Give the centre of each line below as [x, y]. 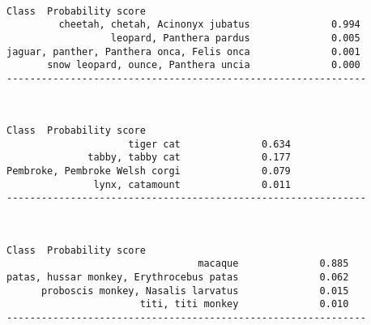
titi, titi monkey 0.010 [244, 304]
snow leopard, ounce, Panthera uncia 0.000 [204, 65]
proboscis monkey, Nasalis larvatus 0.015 [195, 291]
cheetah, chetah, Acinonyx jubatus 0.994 [209, 25]
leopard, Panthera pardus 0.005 [235, 38]
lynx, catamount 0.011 [192, 184]
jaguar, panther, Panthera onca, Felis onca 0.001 [183, 51]
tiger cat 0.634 [209, 144]
